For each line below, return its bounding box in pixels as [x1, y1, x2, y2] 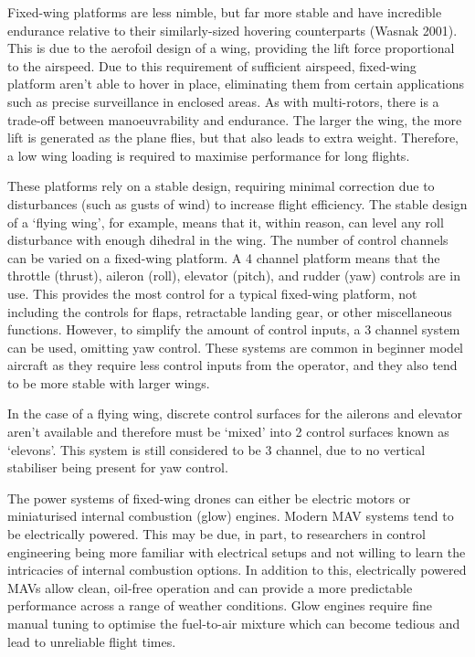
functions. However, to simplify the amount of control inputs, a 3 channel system [7, 320, 460, 339]
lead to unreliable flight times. [7, 631, 176, 651]
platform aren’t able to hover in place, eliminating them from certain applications [7, 74, 465, 93]
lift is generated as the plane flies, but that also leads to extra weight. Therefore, [7, 128, 459, 147]
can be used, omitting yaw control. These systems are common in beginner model [7, 337, 463, 356]
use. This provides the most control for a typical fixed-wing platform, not [7, 283, 417, 302]
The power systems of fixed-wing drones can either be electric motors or [7, 488, 411, 507]
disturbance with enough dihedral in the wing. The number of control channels [7, 230, 449, 249]
